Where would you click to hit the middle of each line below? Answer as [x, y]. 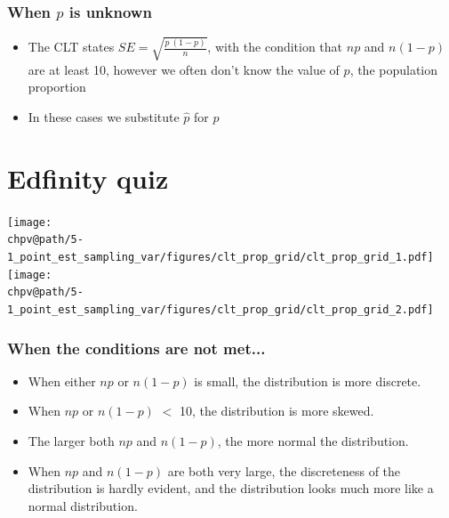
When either [62, 380]
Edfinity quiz [88, 178]
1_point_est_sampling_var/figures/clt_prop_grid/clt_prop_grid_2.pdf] [220, 309]
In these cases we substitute [104, 116]
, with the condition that [275, 47]
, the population [394, 69]
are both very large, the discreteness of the [284, 470]
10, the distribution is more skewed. [277, 411]
